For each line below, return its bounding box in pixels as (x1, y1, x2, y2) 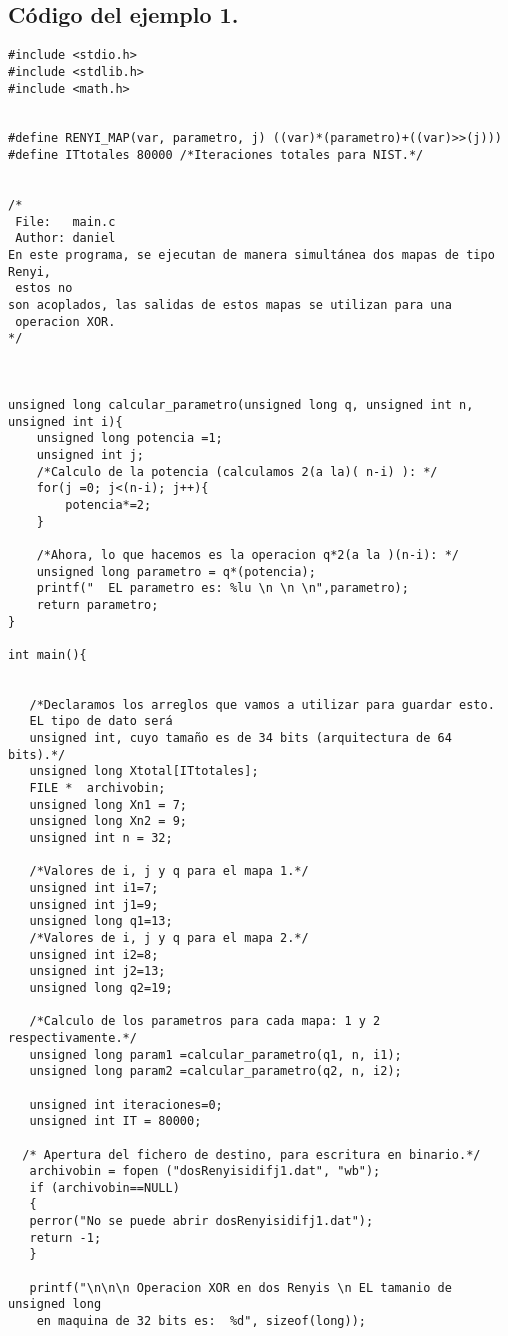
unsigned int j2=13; (29, 964, 166, 979)
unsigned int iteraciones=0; (29, 1097, 223, 1112)
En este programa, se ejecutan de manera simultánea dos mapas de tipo (8, 248, 495, 263)
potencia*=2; (65, 497, 152, 512)
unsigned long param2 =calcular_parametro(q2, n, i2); (29, 1064, 402, 1079)
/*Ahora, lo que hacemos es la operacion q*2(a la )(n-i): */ (36, 547, 460, 562)
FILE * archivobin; (29, 781, 166, 796)
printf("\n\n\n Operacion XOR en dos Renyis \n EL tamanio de (29, 1280, 452, 1295)
